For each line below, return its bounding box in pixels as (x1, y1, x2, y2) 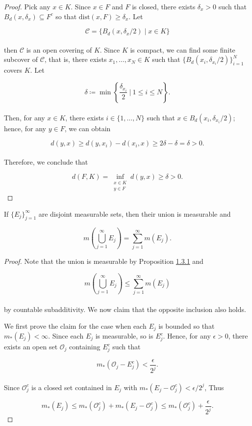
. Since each (48, 331, 84, 341)
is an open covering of (26, 44, 92, 55)
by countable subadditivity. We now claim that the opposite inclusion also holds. (4, 304, 246, 314)
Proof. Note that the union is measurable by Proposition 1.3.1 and (4, 256, 203, 266)
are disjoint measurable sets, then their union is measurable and (38, 208, 231, 219)
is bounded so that (158, 320, 215, 331)
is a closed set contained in (31, 382, 112, 392)
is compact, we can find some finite (130, 44, 235, 55)
